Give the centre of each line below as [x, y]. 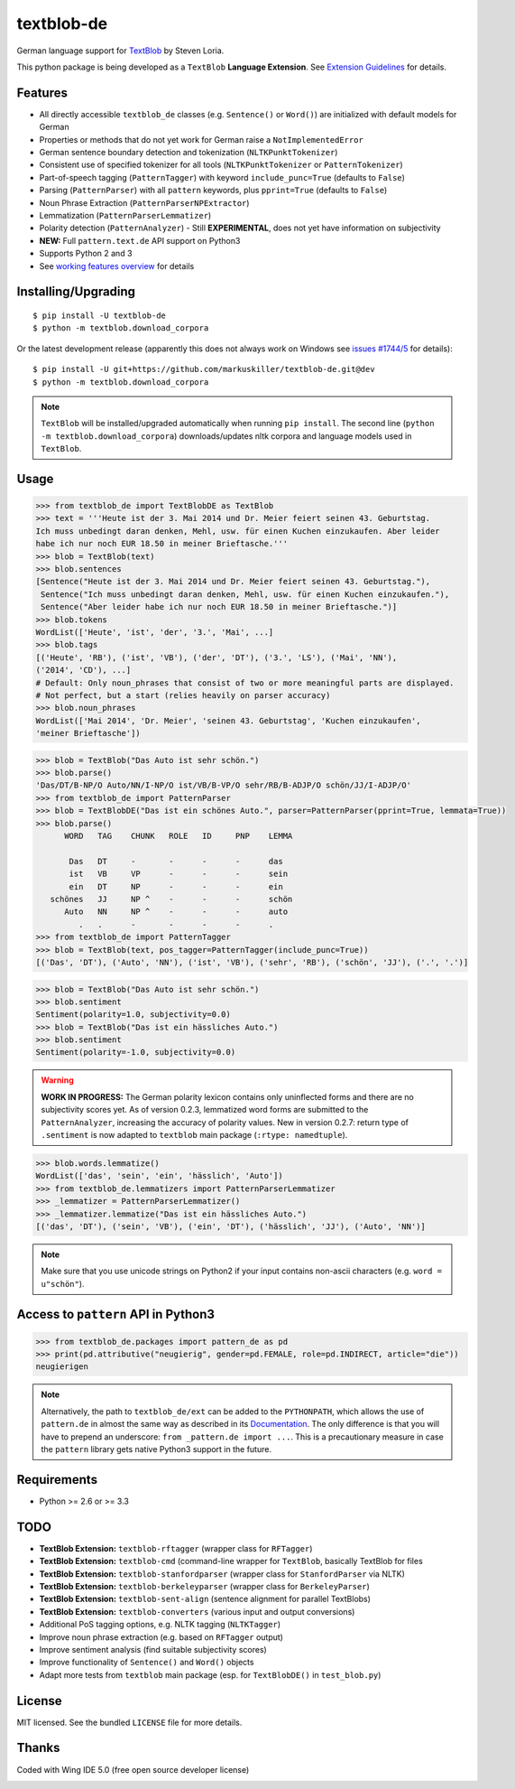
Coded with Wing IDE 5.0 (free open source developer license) [133, 1769]
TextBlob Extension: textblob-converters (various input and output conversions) [197, 1611]
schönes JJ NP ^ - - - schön [171, 899]
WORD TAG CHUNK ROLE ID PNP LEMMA [179, 836]
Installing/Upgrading [76, 292]
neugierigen [62, 1367]
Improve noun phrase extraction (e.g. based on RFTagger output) [161, 1637]
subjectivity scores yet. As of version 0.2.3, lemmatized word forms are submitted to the [205, 1110]
